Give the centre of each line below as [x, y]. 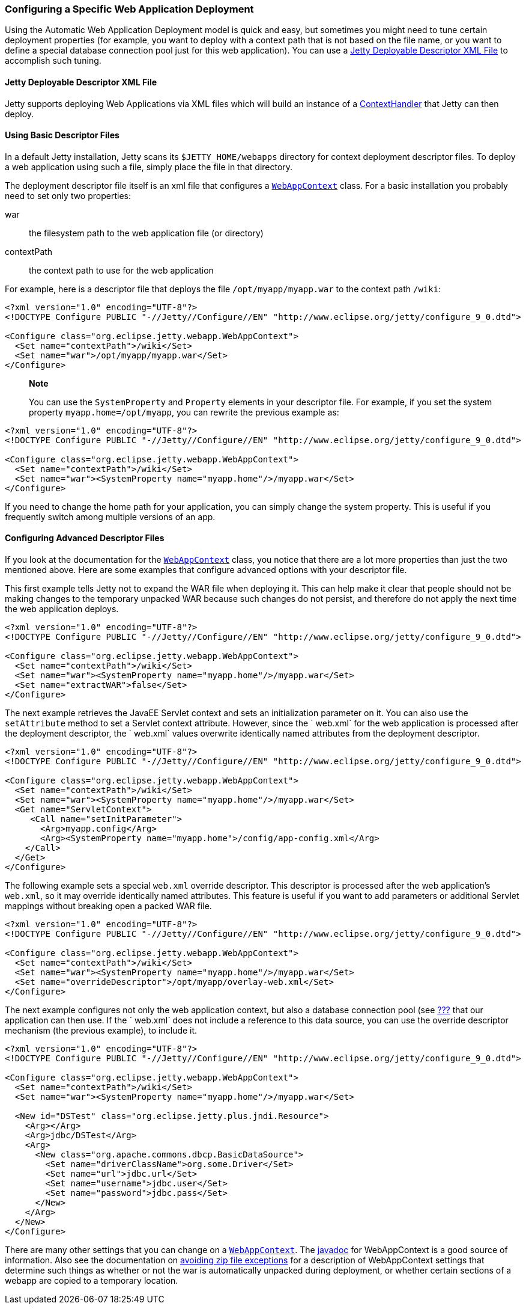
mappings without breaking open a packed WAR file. [108, 906]
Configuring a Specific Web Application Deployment [129, 9]
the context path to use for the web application [121, 270]
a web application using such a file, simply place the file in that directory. [149, 167]
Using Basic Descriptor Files [62, 135]
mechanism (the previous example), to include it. [101, 1031]
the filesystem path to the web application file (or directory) [146, 233]
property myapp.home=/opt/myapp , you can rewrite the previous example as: [184, 412]
